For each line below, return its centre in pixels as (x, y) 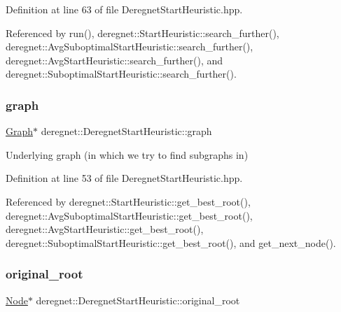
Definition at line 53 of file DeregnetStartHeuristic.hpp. (124, 178)
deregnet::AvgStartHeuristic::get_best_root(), (105, 229)
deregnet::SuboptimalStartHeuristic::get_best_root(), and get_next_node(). (171, 242)
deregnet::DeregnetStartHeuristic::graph (126, 131)
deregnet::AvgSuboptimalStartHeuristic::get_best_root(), (129, 215)
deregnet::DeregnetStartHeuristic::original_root (138, 300)
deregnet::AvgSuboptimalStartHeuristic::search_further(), (130, 47)
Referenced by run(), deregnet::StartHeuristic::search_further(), (142, 33)
